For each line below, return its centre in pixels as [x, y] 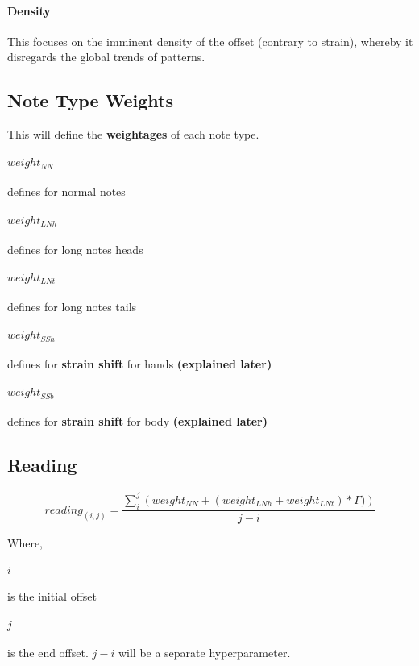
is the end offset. [48, 653]
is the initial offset [52, 596]
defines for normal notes [66, 191]
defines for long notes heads [75, 249]
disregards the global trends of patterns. [106, 57]
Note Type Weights [91, 100]
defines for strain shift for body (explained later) [138, 421]
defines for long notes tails [72, 306]
